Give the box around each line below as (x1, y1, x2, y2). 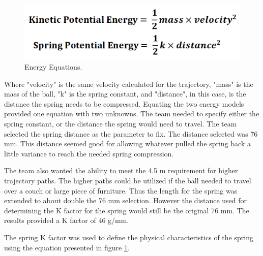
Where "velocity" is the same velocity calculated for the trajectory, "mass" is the (4, 78, 253, 89)
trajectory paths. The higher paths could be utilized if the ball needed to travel (4, 175, 251, 185)
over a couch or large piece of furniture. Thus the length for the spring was (4, 185, 238, 196)
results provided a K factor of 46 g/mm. (4, 215, 129, 226)
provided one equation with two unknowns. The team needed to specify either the (4, 108, 259, 119)
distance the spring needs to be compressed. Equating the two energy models (4, 98, 244, 109)
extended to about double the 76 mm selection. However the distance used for (4, 195, 247, 206)
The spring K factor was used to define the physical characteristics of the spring (4, 232, 253, 242)
